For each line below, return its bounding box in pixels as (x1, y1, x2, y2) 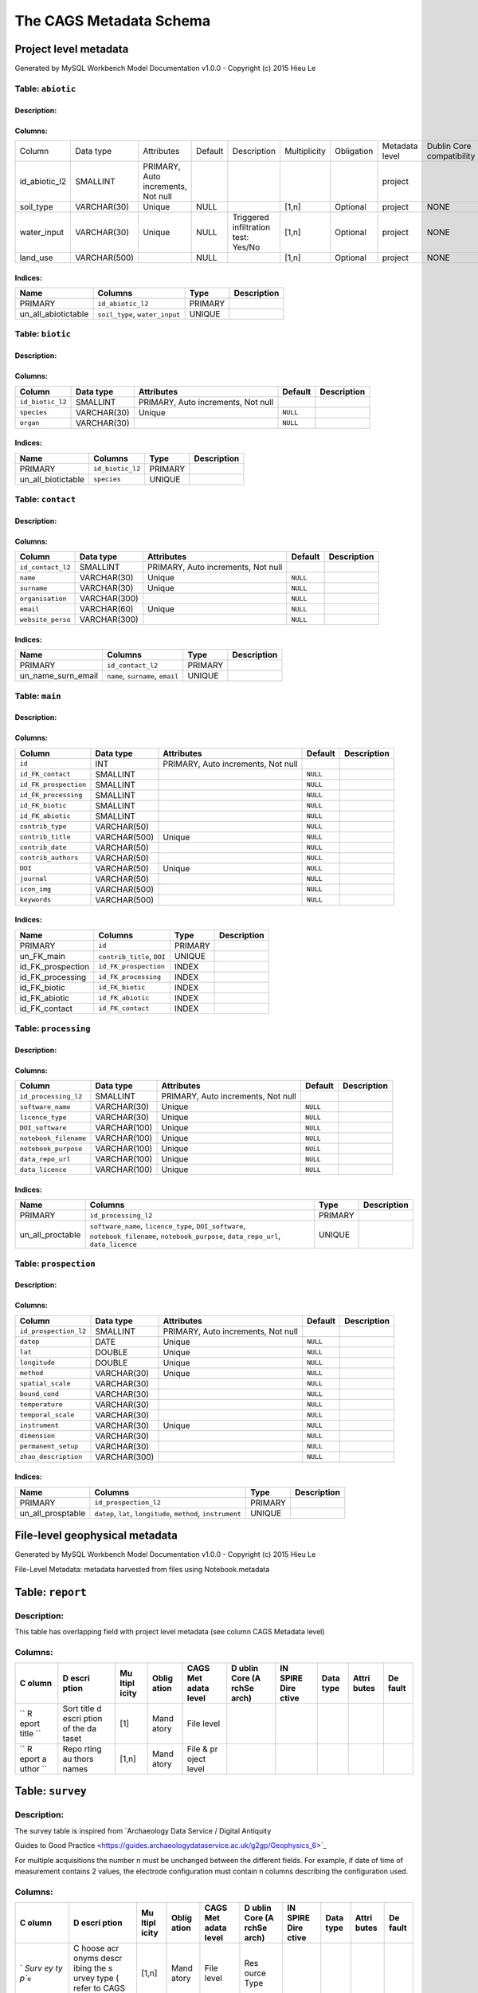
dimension (19, 1432, 56, 1441)
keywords (19, 895, 52, 904)
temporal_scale (19, 1411, 75, 1419)
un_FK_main (19, 950, 65, 961)
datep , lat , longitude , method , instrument (94, 1508, 242, 1519)
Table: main (14, 690, 61, 702)
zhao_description (19, 1452, 83, 1461)
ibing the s (72, 1963, 113, 1974)
